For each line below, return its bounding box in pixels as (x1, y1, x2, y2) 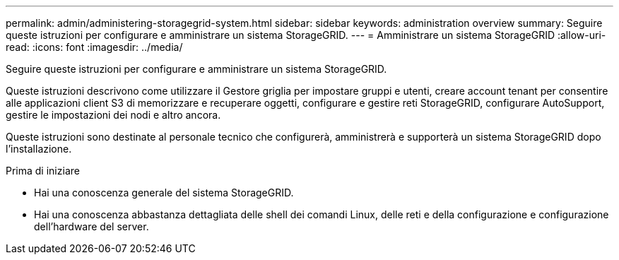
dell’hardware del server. (34, 220, 149, 232)
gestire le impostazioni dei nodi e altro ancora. (6, 109, 221, 121)
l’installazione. (6, 143, 72, 155)
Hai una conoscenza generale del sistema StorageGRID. (34, 187, 294, 199)
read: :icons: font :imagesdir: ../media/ (6, 41, 183, 53)
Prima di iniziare (6, 165, 80, 177)
